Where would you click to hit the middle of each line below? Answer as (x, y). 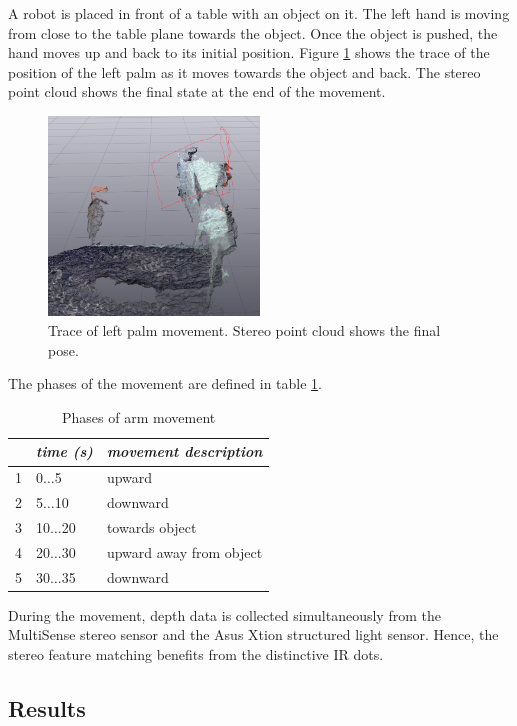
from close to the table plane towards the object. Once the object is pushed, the (253, 32)
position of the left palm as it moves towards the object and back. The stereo (244, 71)
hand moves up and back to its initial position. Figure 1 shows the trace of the (249, 52)
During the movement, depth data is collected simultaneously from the (224, 614)
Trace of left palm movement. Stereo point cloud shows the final (244, 330)
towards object (151, 526)
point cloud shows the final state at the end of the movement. (197, 91)
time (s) (64, 451)
